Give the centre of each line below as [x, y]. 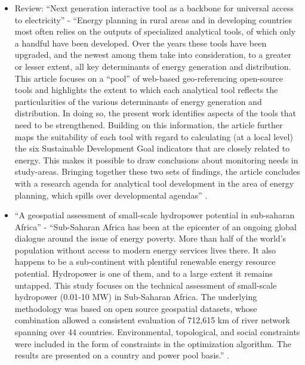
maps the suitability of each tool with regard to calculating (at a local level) [154, 136]
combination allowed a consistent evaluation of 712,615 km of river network [152, 320]
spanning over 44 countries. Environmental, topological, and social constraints [157, 332]
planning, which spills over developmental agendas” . [111, 195]
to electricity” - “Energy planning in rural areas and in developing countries [153, 19]
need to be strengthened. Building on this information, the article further [149, 124]
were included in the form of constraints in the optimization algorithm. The [153, 343]
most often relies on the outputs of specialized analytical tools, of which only [155, 31]
